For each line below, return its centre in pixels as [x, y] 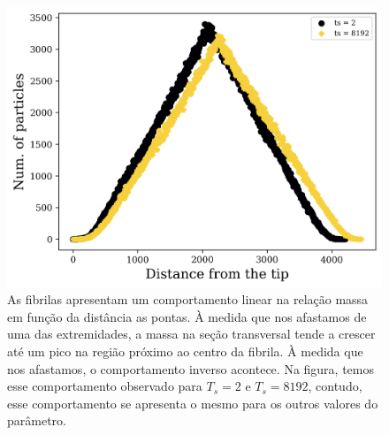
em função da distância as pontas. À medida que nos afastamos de [187, 316]
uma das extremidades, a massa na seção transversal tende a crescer [191, 334]
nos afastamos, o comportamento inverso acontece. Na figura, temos [191, 368]
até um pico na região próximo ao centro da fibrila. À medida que [185, 351]
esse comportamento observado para [105, 386]
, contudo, [335, 386]
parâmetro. [37, 420]
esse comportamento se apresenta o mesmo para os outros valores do [193, 403]
